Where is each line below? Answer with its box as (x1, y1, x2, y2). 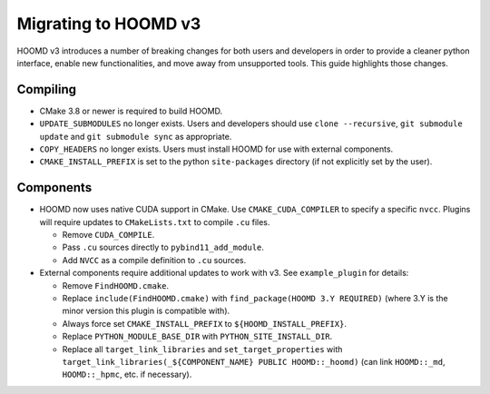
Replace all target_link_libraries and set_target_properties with (62, 343, 343, 354)
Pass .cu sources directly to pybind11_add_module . (62, 241, 265, 253)
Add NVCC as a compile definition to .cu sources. (62, 254, 247, 265)
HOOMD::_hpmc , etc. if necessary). (62, 369, 192, 380)
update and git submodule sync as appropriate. (39, 131, 232, 142)
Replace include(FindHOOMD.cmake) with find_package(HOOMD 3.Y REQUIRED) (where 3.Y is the (62, 293, 448, 304)
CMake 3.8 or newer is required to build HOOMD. (39, 105, 222, 116)
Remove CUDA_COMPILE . (62, 230, 155, 241)
